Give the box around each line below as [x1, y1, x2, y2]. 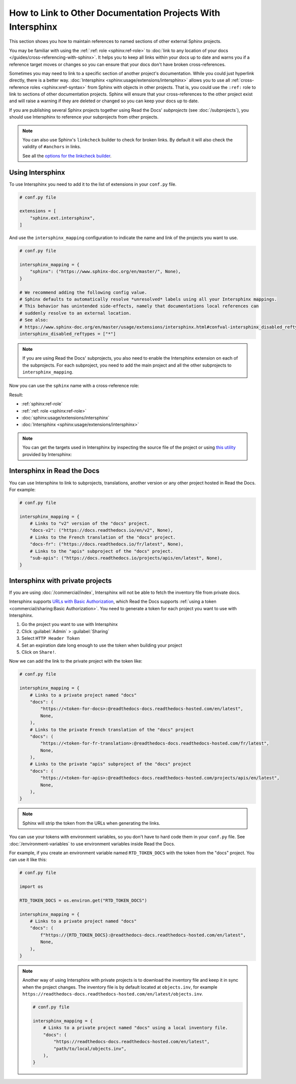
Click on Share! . [21, 649, 56, 655]
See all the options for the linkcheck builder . [22, 153, 112, 159]
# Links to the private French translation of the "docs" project [30, 727, 194, 732]
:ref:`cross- [231, 77, 254, 83]
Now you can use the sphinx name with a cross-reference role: [9, 383, 140, 389]
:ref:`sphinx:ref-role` [21, 401, 63, 407]
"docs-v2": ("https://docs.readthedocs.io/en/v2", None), [30, 528, 173, 533]
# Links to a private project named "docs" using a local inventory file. [43, 1025, 228, 1031]
